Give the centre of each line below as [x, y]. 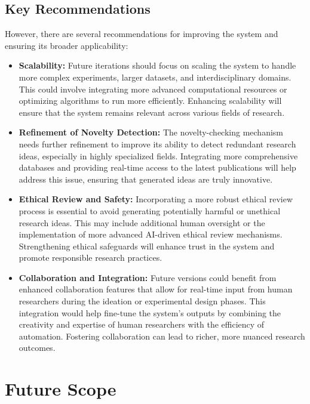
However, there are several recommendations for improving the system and [142, 34]
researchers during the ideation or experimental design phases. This [142, 301]
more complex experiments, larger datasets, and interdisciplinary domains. [155, 77]
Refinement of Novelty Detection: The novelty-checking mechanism [151, 132]
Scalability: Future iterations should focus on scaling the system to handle [157, 65]
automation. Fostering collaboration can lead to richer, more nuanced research [162, 336]
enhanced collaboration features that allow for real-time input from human [156, 289]
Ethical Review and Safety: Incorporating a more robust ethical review [156, 199]
